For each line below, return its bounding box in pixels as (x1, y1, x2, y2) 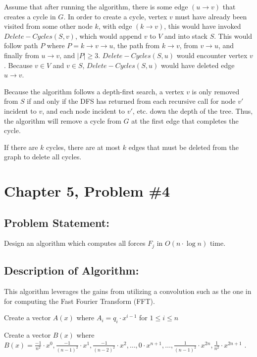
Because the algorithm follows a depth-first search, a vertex (4, 86, 184, 96)
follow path (4, 40, 38, 51)
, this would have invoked (164, 21, 241, 31)
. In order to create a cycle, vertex (63, 11, 167, 21)
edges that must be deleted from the (128, 142, 239, 152)
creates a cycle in (4, 11, 56, 21)
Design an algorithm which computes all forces (4, 238, 146, 248)
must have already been (175, 11, 247, 21)
